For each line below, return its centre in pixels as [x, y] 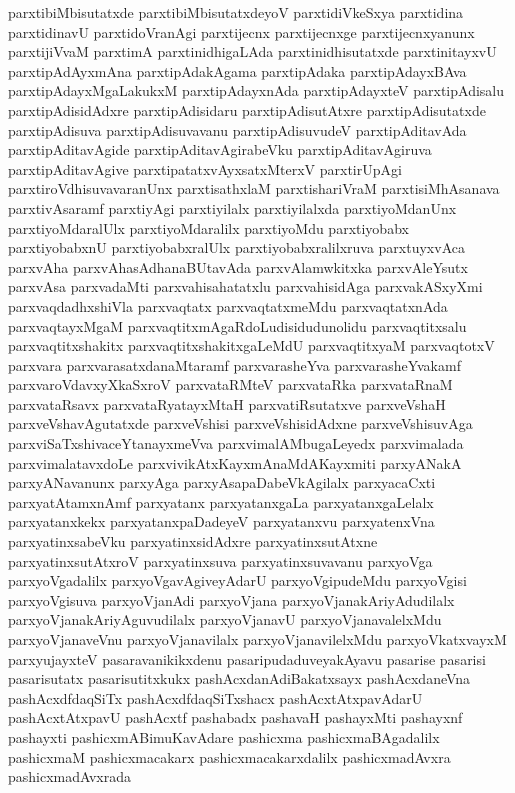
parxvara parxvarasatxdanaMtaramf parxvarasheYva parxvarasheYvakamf [234, 364]
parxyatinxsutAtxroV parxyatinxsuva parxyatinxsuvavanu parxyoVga [220, 560]
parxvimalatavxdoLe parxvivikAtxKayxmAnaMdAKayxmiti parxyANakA [235, 462]
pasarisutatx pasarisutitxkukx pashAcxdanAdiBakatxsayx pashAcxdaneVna [239, 678]
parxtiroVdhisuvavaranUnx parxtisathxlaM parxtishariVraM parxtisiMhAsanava [254, 188]
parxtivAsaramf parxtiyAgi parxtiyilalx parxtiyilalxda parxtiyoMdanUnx [232, 207]
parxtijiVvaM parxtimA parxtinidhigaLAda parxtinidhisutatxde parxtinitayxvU [252, 51]
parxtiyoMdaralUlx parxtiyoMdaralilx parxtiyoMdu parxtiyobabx [208, 227]
